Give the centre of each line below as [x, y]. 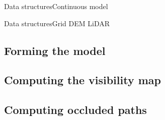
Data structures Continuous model [56, 6]
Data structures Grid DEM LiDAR [57, 23]
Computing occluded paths [75, 110]
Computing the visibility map [82, 80]
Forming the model [55, 50]
